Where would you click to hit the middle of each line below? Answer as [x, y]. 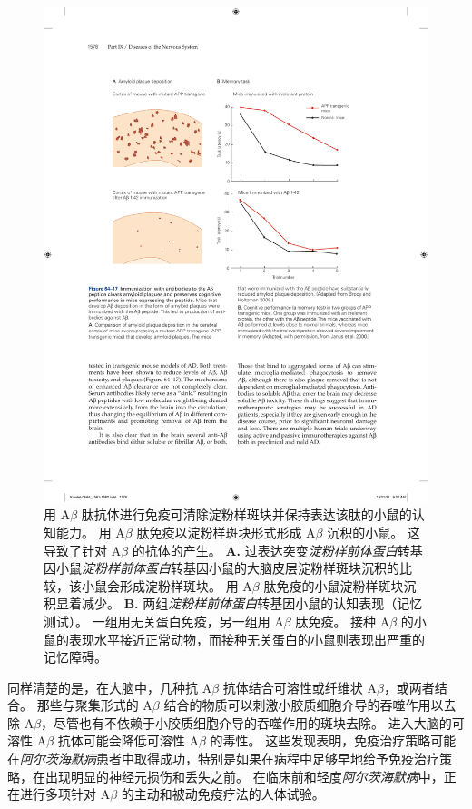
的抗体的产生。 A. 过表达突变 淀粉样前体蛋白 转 [271, 550]
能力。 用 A [90, 532]
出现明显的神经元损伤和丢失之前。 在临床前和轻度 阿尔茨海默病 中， [244, 776]
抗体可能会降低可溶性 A [128, 740]
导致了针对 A [83, 550]
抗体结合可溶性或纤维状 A [300, 687]
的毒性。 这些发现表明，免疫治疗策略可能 [333, 740]
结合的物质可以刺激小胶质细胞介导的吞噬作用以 [304, 705]
